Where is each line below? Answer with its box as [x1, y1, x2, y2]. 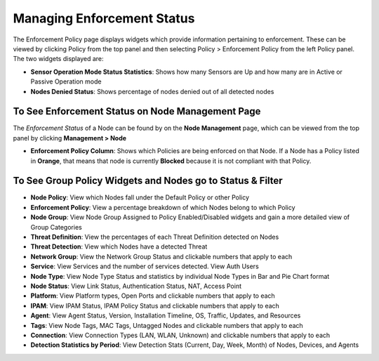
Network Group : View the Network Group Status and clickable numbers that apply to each [30, 252, 293, 261]
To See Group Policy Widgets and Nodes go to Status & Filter [13, 175, 284, 187]
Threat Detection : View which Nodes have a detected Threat [30, 242, 208, 251]
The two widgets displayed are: [13, 55, 105, 63]
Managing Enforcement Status [13, 11, 195, 26]
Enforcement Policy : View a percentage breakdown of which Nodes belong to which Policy [30, 203, 295, 211]
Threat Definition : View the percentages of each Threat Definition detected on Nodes [30, 232, 279, 242]
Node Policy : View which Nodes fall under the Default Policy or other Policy [30, 193, 249, 202]
